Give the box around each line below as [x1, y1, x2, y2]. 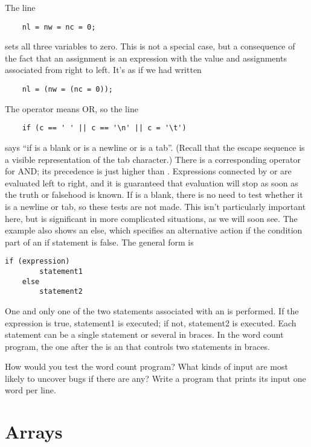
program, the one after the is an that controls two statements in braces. [5, 340, 270, 352]
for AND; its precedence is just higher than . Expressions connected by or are [5, 165, 292, 177]
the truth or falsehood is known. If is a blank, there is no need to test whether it [5, 188, 303, 201]
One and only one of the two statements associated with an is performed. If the [5, 304, 299, 317]
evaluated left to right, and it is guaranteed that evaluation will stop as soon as [5, 176, 298, 189]
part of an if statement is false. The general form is [5, 235, 194, 248]
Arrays [5, 419, 63, 444]
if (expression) [5, 257, 70, 266]
